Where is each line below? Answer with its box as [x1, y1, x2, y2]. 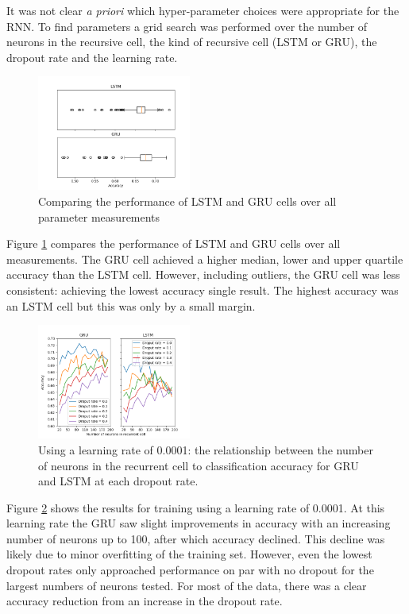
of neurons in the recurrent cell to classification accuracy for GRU [38, 457, 359, 473]
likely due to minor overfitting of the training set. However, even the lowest [6, 546, 372, 562]
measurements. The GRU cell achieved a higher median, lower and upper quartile [6, 250, 403, 267]
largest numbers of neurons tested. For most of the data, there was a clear [6, 577, 367, 593]
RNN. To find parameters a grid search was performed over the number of [6, 17, 368, 34]
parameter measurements [38, 208, 160, 225]
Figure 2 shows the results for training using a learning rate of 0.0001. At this [6, 499, 385, 516]
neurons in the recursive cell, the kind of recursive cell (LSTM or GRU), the [6, 33, 377, 50]
